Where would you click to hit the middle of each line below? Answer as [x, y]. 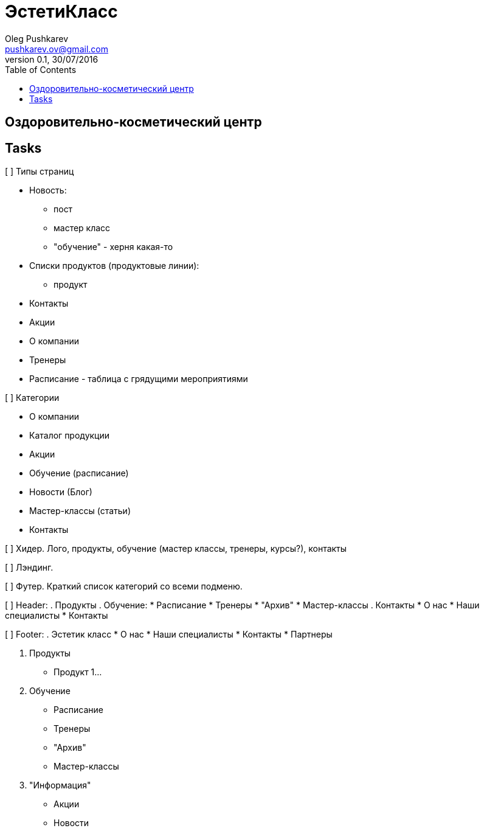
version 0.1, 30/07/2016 [52, 59]
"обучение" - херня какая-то [113, 247]
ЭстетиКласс [61, 12]
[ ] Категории [32, 398]
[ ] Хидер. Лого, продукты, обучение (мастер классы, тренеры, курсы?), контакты [176, 549]
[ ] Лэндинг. [29, 568]
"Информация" [60, 785]
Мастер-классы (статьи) [80, 511]
